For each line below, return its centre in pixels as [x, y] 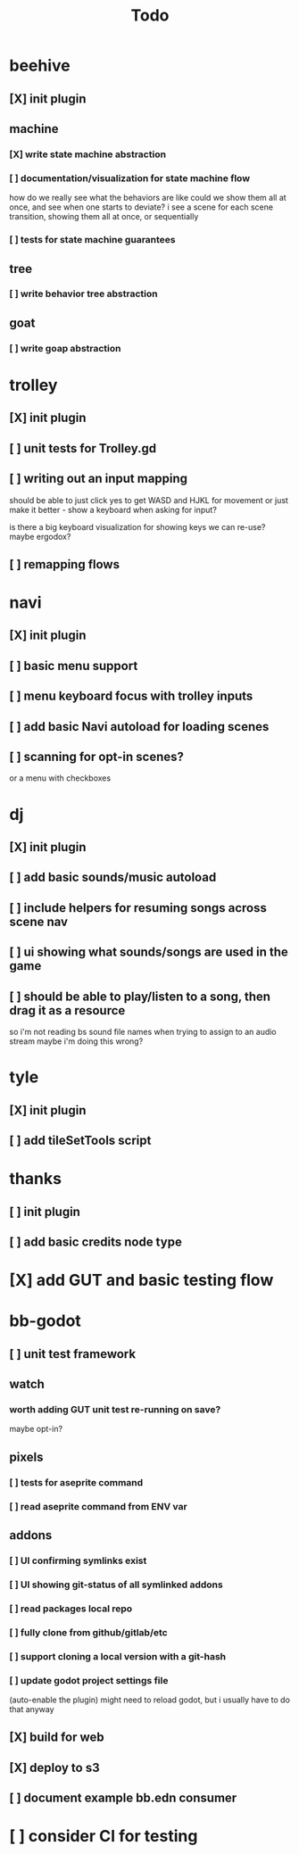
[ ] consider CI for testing [104, 1837]
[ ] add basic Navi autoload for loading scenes [139, 727]
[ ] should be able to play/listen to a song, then [140, 996]
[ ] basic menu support [74, 666]
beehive [40, 66]
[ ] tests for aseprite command [76, 1482]
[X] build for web [57, 1738]
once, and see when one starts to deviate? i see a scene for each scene [141, 207]
